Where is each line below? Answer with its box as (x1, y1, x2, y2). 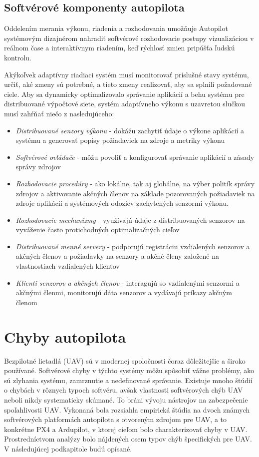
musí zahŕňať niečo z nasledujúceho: (4, 108, 114, 118)
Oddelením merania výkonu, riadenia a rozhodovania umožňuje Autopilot (4, 23, 228, 33)
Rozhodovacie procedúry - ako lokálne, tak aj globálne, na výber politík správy (15, 178, 255, 188)
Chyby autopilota (4, 326, 126, 347)
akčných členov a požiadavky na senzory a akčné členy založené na (15, 251, 220, 261)
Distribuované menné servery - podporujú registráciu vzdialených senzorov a (15, 241, 250, 251)
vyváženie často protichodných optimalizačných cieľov (15, 224, 180, 235)
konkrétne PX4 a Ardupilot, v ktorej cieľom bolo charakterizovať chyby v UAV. (4, 424, 248, 434)
